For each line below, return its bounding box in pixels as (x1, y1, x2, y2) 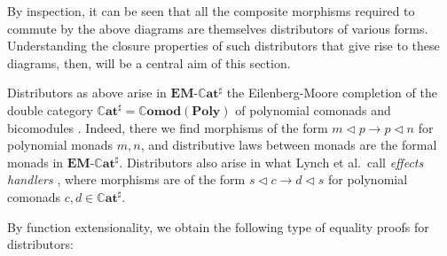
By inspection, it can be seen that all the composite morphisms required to (7, 2, 415, 19)
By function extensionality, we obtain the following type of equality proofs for (7, 217, 429, 236)
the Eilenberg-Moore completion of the (226, 83, 437, 102)
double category (7, 100, 93, 119)
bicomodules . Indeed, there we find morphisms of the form (7, 118, 328, 136)
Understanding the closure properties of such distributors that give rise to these (7, 36, 440, 55)
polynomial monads (7, 136, 114, 154)
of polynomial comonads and (235, 100, 391, 119)
